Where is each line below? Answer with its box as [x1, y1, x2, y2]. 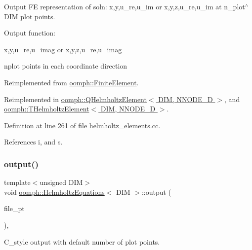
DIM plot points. [4, 11, 55, 21]
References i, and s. [4, 137, 63, 147]
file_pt [4, 203, 25, 214]
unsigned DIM [40, 177, 83, 187]
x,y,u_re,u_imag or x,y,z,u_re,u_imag [4, 44, 122, 54]
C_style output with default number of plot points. [4, 236, 160, 247]
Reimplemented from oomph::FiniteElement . [4, 77, 139, 87]
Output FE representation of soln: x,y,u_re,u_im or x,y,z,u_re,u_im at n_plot [4, 1, 245, 11]
